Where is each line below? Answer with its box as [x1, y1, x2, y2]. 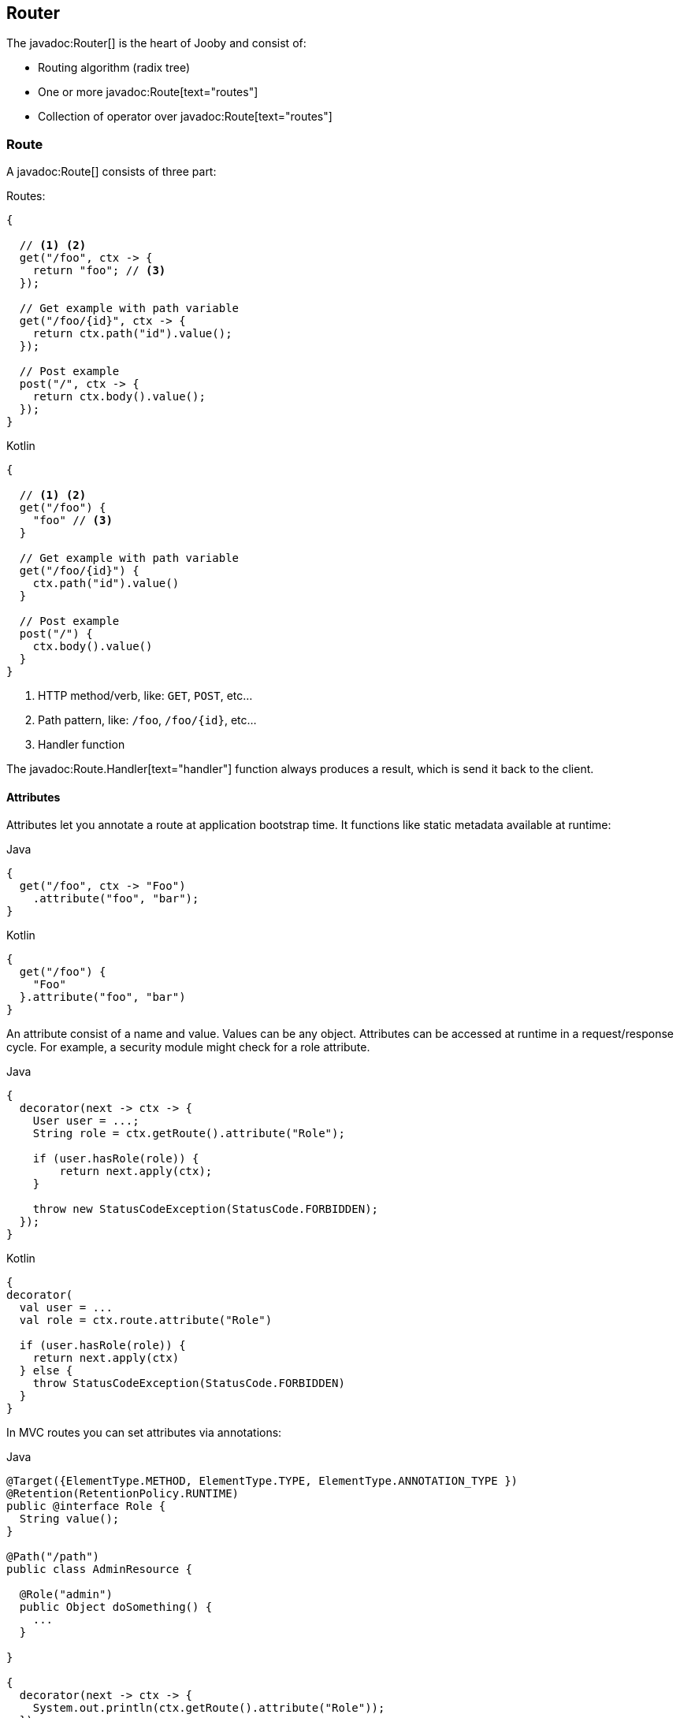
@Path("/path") [6, 1550, 100, 1564]
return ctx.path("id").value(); [32, 327, 232, 340]
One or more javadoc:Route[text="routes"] [38, 85, 258, 99]
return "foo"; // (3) [32, 264, 166, 277]
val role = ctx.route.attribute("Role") [19, 1314, 273, 1327]
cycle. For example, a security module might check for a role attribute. [6, 1040, 370, 1054]
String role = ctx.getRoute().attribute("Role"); [32, 1127, 345, 1140]
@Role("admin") [19, 1588, 113, 1601]
